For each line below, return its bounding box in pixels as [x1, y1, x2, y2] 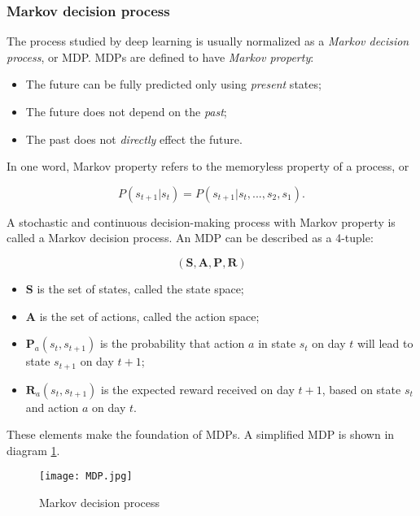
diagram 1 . [7, 441, 60, 458]
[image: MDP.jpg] [39, 470, 133, 483]
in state [258, 335, 296, 352]
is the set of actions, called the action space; [39, 307, 260, 324]
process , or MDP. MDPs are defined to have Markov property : [7, 48, 314, 65]
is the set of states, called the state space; [37, 280, 244, 297]
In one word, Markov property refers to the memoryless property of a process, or [7, 158, 409, 175]
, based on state [322, 380, 401, 397]
